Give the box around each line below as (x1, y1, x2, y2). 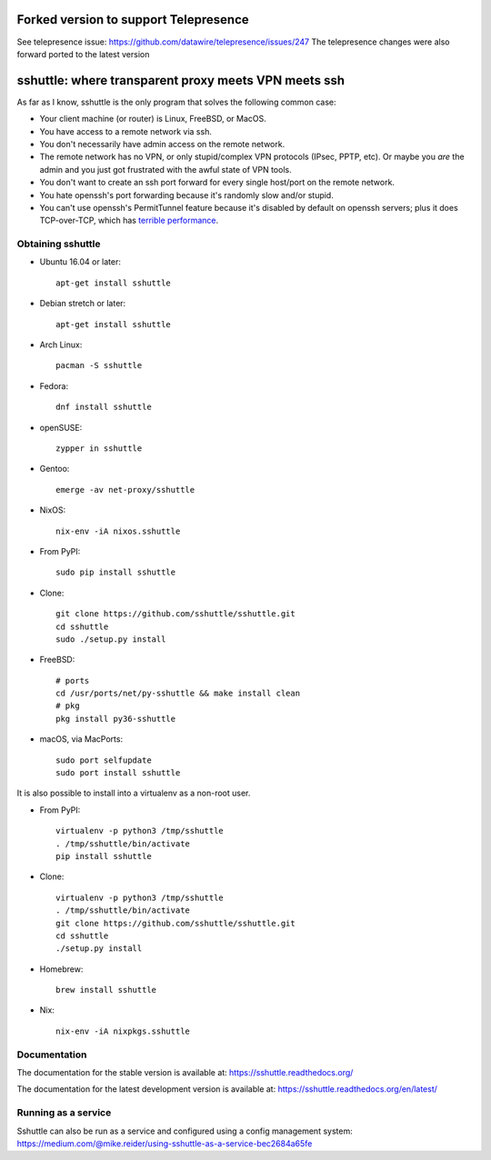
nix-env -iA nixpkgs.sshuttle (55, 1025, 191, 1036)
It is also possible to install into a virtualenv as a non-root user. (16, 787, 251, 799)
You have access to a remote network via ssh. (39, 125, 213, 136)
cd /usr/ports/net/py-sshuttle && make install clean (55, 688, 300, 699)
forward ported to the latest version (16, 48, 150, 59)
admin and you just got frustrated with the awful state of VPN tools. (39, 164, 292, 175)
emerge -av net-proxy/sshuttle (55, 485, 195, 495)
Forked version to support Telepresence (16, 12, 249, 27)
